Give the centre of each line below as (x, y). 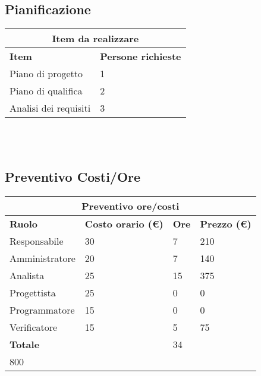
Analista (27, 275)
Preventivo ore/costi (130, 206)
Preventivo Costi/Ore (73, 176)
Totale (25, 344)
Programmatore (42, 309)
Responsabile (37, 241)
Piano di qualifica (46, 91)
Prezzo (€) (226, 223)
